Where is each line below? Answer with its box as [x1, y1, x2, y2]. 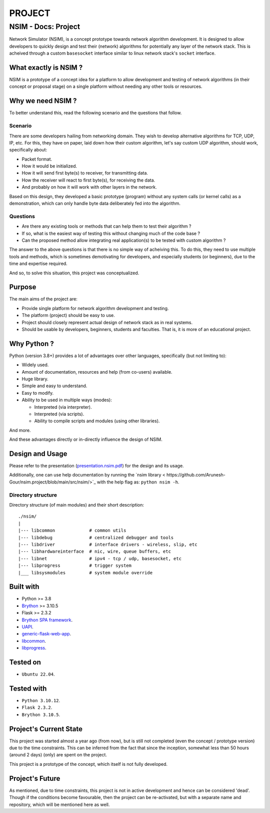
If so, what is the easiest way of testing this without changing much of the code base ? [21, 230, 200, 236]
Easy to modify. [21, 390, 54, 396]
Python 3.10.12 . [21, 697, 60, 703]
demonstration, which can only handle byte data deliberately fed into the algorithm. [9, 201, 181, 207]
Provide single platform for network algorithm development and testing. [21, 305, 169, 311]
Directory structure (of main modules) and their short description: [9, 502, 144, 508]
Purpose [9, 283, 36, 291]
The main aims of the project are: [9, 296, 77, 302]
